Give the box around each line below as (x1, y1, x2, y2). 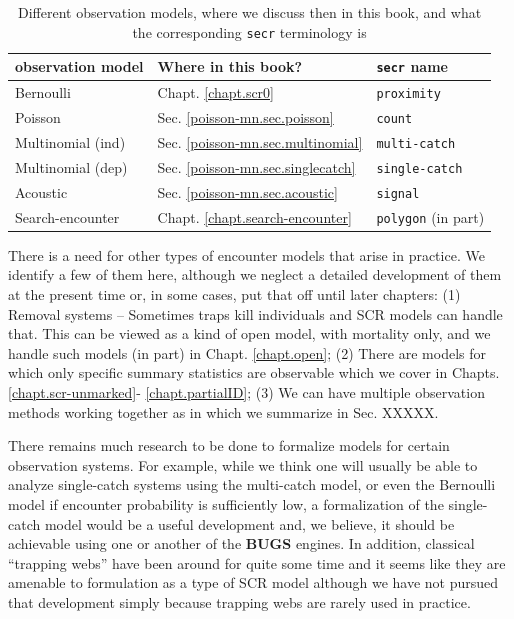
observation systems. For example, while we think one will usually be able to (8, 454, 478, 475)
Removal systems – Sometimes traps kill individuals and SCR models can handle (8, 303, 503, 324)
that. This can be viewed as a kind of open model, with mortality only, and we (8, 323, 491, 344)
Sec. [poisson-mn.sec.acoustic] (157, 181, 338, 202)
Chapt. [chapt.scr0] (157, 82, 274, 103)
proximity (376, 87, 441, 102)
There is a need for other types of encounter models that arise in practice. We (8, 244, 485, 265)
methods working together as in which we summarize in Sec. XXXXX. (8, 401, 439, 422)
